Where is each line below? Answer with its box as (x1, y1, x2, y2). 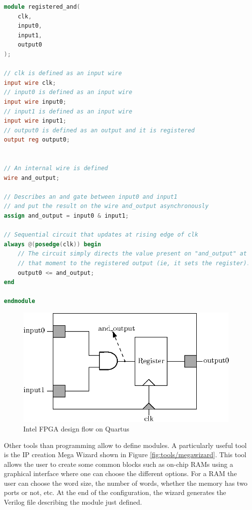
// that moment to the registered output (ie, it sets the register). (17, 260, 251, 267)
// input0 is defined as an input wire (4, 89, 132, 96)
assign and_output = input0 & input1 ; (4, 212, 129, 220)
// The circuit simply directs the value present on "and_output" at (17, 250, 247, 257)
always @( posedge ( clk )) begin (4, 240, 101, 248)
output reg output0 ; (4, 136, 70, 143)
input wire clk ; (4, 79, 56, 86)
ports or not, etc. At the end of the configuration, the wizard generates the (4, 487, 226, 497)
